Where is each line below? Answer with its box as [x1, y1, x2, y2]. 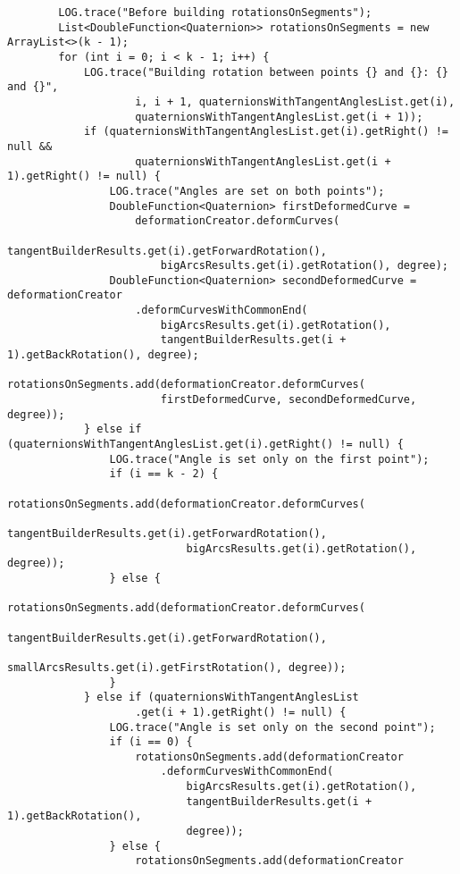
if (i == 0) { [109, 735, 193, 749]
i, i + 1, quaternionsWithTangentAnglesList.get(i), [135, 95, 456, 108]
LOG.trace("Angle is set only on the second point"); [109, 720, 436, 734]
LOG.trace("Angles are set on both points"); [109, 184, 385, 197]
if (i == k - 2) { [109, 467, 219, 481]
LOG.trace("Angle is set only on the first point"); [109, 452, 430, 466]
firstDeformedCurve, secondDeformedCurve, [160, 393, 417, 407]
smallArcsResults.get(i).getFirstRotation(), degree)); [7, 660, 347, 674]
